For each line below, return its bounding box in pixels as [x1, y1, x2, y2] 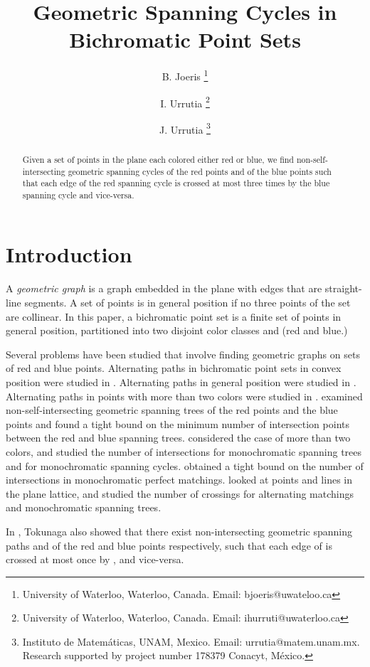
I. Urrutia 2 [160, 93, 210, 110]
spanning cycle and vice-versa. [22, 188, 134, 201]
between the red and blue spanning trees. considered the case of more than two [6, 430, 351, 445]
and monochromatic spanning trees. [6, 500, 162, 515]
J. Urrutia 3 [159, 119, 211, 137]
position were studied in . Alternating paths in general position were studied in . [6, 374, 356, 389]
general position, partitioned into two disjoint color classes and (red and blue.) [6, 323, 348, 338]
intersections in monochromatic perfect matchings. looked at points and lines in [6, 472, 353, 487]
